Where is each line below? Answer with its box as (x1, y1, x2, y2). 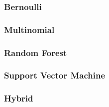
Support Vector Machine (4, 69, 106, 81)
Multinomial (4, 23, 55, 35)
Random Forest (4, 46, 67, 58)
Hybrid (4, 92, 33, 104)
